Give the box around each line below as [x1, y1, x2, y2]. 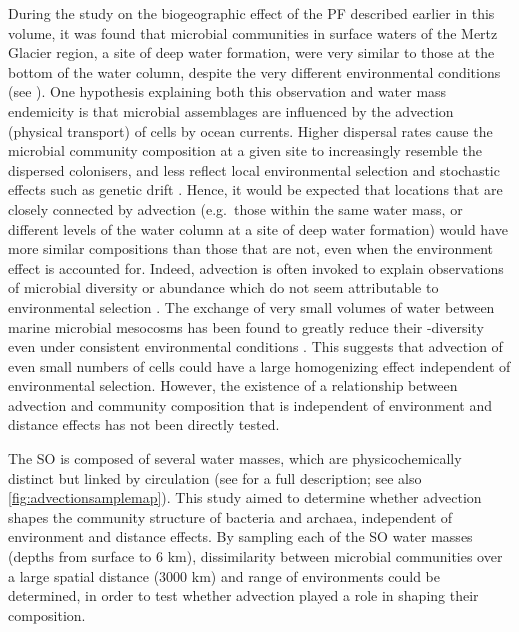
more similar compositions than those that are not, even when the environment [8, 238, 494, 259]
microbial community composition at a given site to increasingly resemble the [8, 140, 483, 161]
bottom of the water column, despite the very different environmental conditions [8, 61, 501, 82]
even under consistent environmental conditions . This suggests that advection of [8, 336, 503, 357]
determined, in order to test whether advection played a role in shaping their [8, 585, 479, 606]
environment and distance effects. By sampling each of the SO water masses [8, 526, 473, 547]
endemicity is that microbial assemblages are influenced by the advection [8, 100, 454, 121]
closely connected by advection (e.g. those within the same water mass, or [8, 198, 463, 219]
